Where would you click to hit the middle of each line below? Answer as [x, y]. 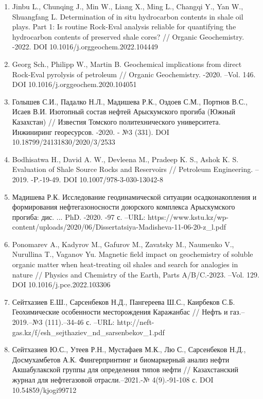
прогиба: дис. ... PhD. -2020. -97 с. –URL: [79, 216]
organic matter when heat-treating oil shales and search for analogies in [125, 264]
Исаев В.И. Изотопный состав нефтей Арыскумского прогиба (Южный [124, 111]
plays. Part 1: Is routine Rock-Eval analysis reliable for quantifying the [124, 27]
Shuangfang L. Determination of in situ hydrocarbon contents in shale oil [128, 16]
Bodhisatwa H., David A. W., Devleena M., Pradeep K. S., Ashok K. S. [125, 159]
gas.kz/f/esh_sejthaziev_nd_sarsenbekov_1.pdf [88, 332]
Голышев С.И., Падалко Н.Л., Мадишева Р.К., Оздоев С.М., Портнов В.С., [130, 101]
